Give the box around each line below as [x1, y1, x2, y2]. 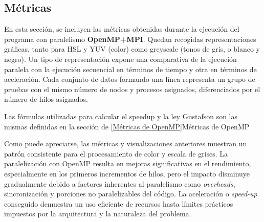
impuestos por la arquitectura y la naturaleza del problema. [4, 208, 191, 219]
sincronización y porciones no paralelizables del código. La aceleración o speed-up [4, 188, 257, 199]
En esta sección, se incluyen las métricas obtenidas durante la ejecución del [4, 24, 239, 34]
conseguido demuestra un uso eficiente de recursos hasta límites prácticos [4, 198, 233, 209]
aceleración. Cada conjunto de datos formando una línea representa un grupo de [4, 74, 255, 84]
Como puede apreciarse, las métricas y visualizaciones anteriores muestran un [4, 138, 247, 149]
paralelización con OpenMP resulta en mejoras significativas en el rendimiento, [4, 158, 251, 169]
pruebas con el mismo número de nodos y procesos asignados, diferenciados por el [4, 83, 260, 94]
